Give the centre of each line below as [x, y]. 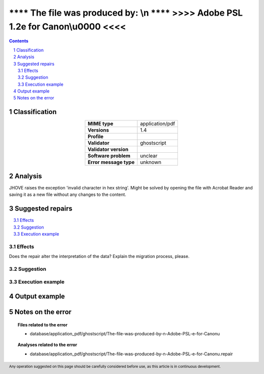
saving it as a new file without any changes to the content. [68, 195]
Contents [19, 41]
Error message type [111, 163]
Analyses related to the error [48, 345]
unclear [149, 156]
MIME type [100, 124]
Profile [96, 137]
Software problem [109, 156]
